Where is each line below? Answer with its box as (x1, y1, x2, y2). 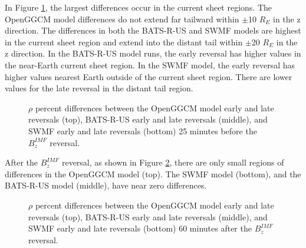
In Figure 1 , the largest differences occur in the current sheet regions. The (5, 1, 272, 13)
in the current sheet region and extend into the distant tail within (5, 35, 243, 48)
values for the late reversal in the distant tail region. (5, 82, 193, 94)
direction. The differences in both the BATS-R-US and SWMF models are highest (5, 24, 301, 37)
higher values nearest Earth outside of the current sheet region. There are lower (5, 70, 292, 82)
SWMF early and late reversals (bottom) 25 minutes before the (28, 124, 257, 137)
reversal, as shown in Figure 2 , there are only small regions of (61, 156, 284, 168)
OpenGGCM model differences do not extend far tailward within (5, 12, 239, 25)
